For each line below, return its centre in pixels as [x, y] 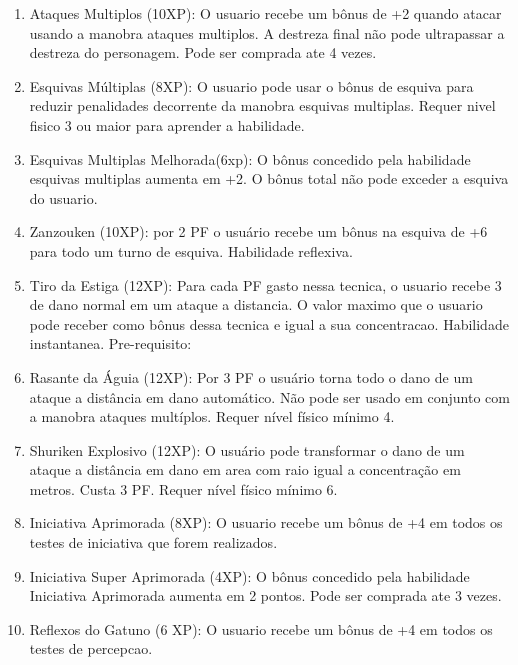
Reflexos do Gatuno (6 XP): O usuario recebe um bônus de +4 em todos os [261, 628]
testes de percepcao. [91, 648]
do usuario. [63, 197]
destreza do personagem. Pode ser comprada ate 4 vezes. [203, 52]
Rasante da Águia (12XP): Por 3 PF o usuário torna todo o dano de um [251, 376]
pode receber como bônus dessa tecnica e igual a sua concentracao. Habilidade [269, 323]
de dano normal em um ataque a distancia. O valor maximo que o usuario [256, 304]
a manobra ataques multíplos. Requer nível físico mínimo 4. [212, 416]
